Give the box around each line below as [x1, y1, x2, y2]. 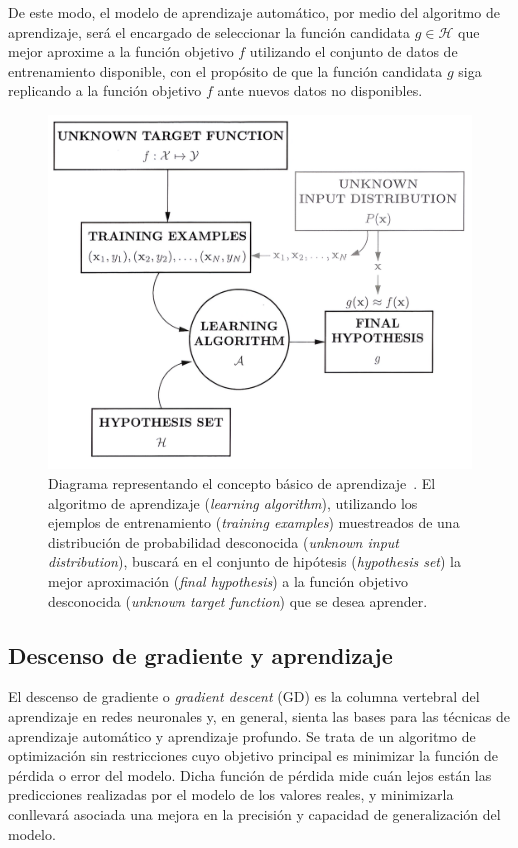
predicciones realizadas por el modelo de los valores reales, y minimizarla [8, 784, 454, 805]
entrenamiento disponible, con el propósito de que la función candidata [8, 60, 443, 81]
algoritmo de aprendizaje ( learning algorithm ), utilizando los [48, 492, 418, 513]
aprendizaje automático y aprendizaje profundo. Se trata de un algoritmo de [8, 725, 476, 746]
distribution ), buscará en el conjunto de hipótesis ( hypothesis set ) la [48, 551, 462, 572]
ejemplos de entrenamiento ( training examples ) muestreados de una [48, 512, 460, 533]
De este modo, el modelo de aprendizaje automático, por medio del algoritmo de [8, 2, 500, 22]
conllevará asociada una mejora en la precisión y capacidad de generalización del [8, 803, 501, 824]
